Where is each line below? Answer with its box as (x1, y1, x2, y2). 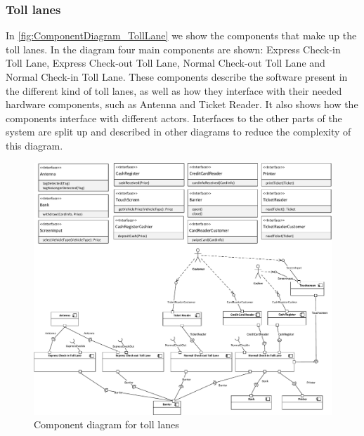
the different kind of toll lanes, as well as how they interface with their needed (6, 83, 342, 98)
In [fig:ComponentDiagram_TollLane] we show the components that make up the (6, 28, 357, 43)
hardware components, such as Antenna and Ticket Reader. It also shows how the (6, 97, 358, 112)
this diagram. (6, 138, 63, 152)
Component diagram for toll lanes (34, 417, 179, 432)
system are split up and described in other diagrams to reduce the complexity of (6, 124, 351, 139)
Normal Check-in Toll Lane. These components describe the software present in (6, 70, 348, 84)
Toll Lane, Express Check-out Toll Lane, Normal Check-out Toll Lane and (6, 55, 325, 70)
